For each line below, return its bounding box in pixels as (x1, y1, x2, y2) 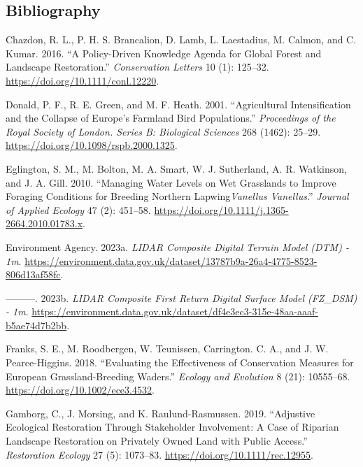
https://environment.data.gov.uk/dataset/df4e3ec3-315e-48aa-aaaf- (31, 304, 318, 319)
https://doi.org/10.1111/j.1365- (154, 202, 289, 217)
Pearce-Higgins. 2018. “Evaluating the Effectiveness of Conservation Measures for (6, 355, 354, 370)
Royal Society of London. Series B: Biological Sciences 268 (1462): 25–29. (6, 124, 321, 138)
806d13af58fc (6, 267, 61, 282)
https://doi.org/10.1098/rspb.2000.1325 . (6, 138, 178, 152)
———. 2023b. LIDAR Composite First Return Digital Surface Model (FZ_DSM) (6, 290, 357, 305)
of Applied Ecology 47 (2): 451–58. (6, 202, 151, 217)
